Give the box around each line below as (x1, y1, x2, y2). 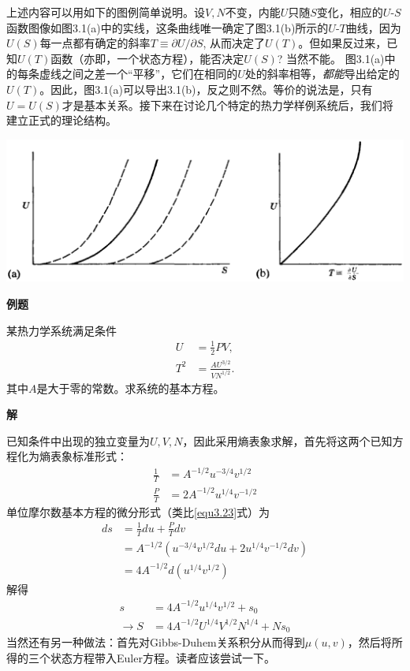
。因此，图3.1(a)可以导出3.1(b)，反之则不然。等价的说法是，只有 (39, 80, 373, 97)
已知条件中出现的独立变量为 (6, 432, 150, 449)
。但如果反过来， (298, 35, 387, 51)
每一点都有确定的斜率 (39, 35, 151, 51)
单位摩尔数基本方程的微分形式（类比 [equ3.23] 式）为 (6, 503, 270, 520)
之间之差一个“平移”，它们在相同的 (61, 65, 238, 82)
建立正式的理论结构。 (6, 112, 117, 129)
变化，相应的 (316, 4, 383, 20)
